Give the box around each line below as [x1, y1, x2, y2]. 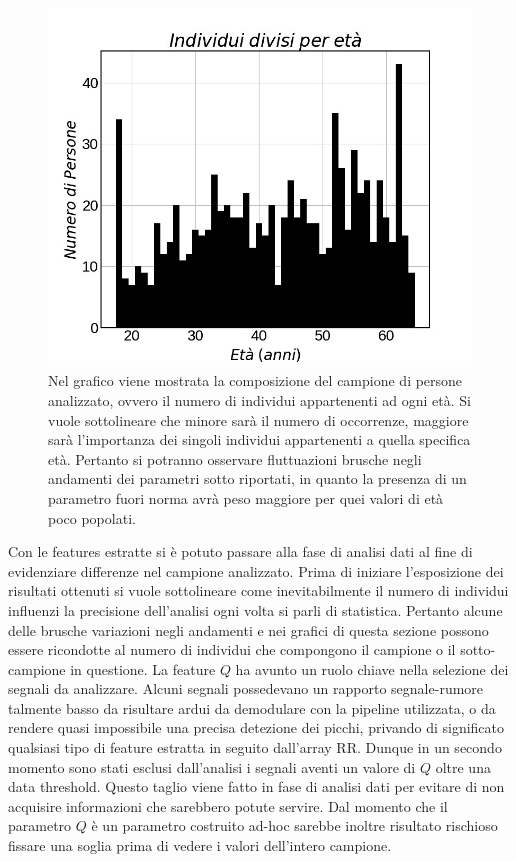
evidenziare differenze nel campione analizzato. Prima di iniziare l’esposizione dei [8, 560, 504, 581]
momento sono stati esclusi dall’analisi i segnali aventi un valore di [8, 756, 416, 777]
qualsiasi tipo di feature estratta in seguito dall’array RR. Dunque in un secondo [8, 737, 502, 758]
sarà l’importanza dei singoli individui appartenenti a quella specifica [48, 429, 471, 450]
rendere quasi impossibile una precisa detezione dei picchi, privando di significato [8, 717, 505, 738]
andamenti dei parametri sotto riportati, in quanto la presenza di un [48, 468, 467, 489]
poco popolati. [48, 507, 136, 528]
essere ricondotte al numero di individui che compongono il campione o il [8, 639, 456, 660]
